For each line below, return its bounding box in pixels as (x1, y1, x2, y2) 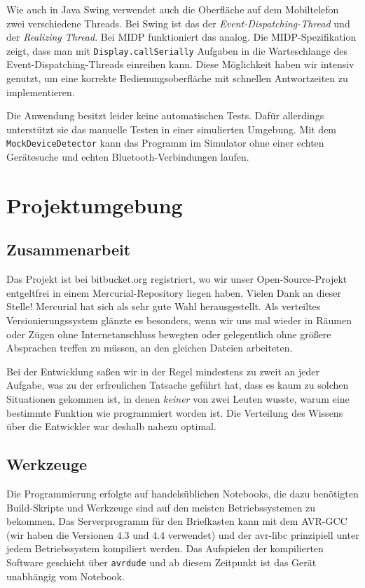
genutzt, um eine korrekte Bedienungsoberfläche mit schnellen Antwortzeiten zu (6, 71, 348, 86)
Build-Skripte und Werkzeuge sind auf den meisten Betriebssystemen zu (6, 500, 316, 514)
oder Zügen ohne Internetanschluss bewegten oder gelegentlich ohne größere (6, 326, 331, 341)
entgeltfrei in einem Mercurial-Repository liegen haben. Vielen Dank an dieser (6, 285, 341, 300)
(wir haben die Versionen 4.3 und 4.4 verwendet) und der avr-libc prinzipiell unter (6, 527, 359, 542)
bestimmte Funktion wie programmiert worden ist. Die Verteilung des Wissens (6, 405, 343, 420)
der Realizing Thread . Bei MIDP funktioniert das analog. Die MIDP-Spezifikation (6, 29, 357, 44)
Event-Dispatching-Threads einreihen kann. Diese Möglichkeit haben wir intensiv (6, 57, 354, 72)
